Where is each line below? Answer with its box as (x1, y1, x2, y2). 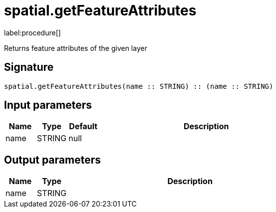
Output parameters (4, 153, 101, 166)
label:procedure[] (4, 28, 61, 37)
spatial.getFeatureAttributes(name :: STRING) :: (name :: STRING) (4, 82, 274, 90)
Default (69, 121, 98, 132)
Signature (4, 61, 54, 74)
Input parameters (4, 99, 92, 112)
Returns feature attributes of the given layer (4, 43, 147, 52)
